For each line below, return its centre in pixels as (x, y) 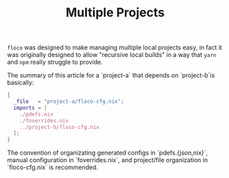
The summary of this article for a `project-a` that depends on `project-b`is (111, 75)
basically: (21, 83)
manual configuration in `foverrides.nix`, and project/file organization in (107, 160)
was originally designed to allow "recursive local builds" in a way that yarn (112, 55)
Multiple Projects (115, 13)
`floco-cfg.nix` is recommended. (53, 167)
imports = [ (31, 107)
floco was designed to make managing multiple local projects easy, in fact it (115, 48)
